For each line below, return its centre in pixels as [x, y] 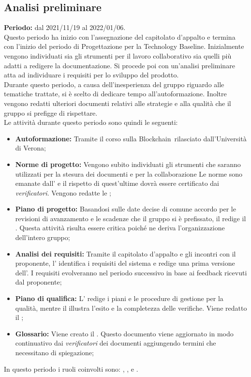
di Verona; [30, 148]
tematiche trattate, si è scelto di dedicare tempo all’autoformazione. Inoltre [115, 94]
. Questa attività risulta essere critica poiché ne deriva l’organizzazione [120, 228]
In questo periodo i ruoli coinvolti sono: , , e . [71, 369]
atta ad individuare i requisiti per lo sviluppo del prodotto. [91, 75]
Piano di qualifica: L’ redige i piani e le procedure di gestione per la [119, 298]
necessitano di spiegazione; [54, 353]
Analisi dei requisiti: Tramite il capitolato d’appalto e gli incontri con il [125, 253]
